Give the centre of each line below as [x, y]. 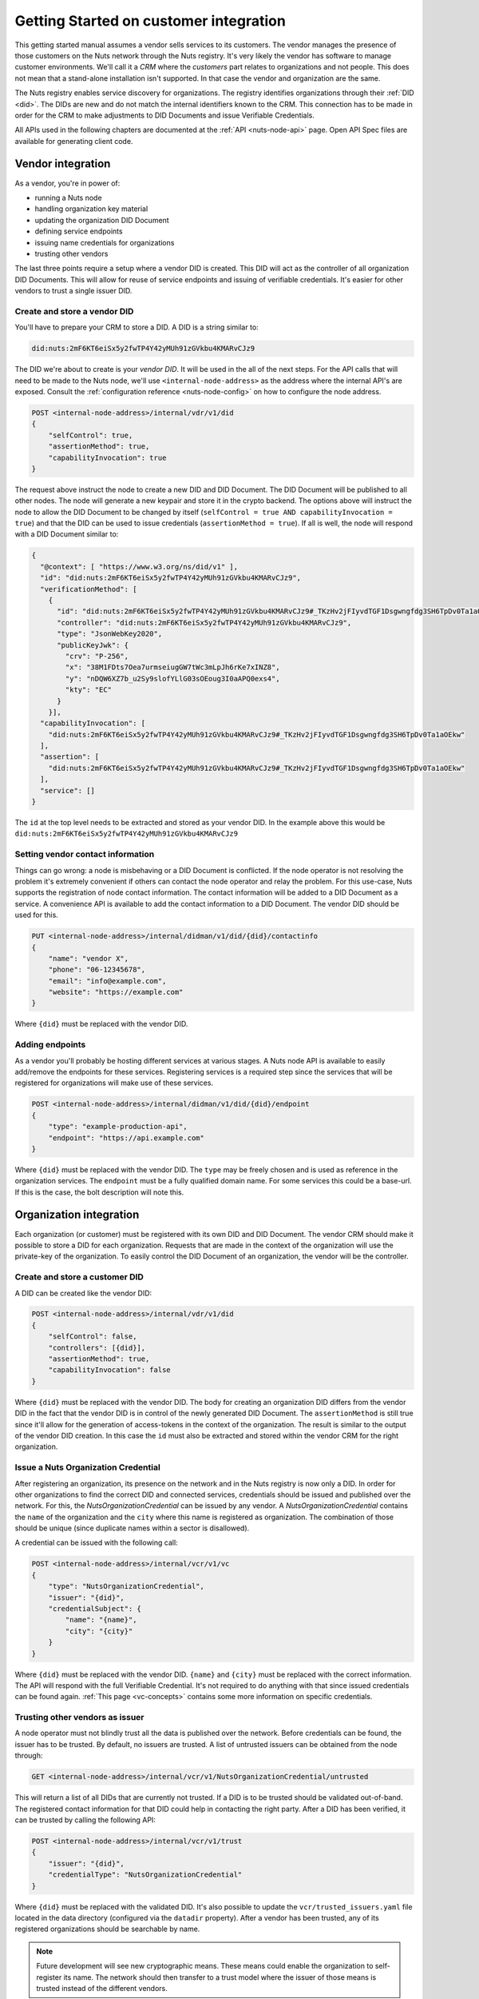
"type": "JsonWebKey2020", [110, 634]
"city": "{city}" [99, 1631]
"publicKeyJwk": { [93, 645]
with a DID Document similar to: [67, 534]
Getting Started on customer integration [150, 21]
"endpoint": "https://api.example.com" [127, 1138]
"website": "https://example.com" [116, 992]
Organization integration [77, 1215]
